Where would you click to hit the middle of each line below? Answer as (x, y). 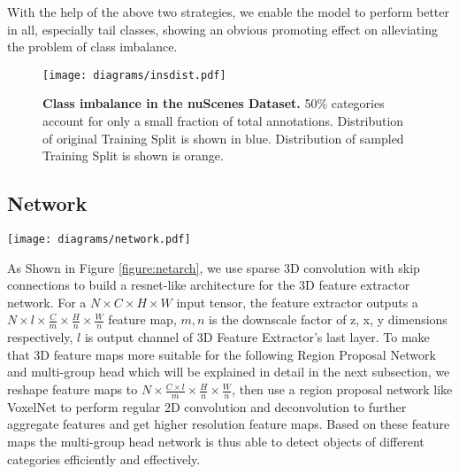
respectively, (40, 337)
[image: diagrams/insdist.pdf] (134, 75)
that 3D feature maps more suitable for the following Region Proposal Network (222, 354)
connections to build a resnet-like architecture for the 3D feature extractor (209, 285)
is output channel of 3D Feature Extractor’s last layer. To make (257, 337)
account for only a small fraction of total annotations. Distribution (223, 121)
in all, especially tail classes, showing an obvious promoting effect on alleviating (222, 29)
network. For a (47, 302)
